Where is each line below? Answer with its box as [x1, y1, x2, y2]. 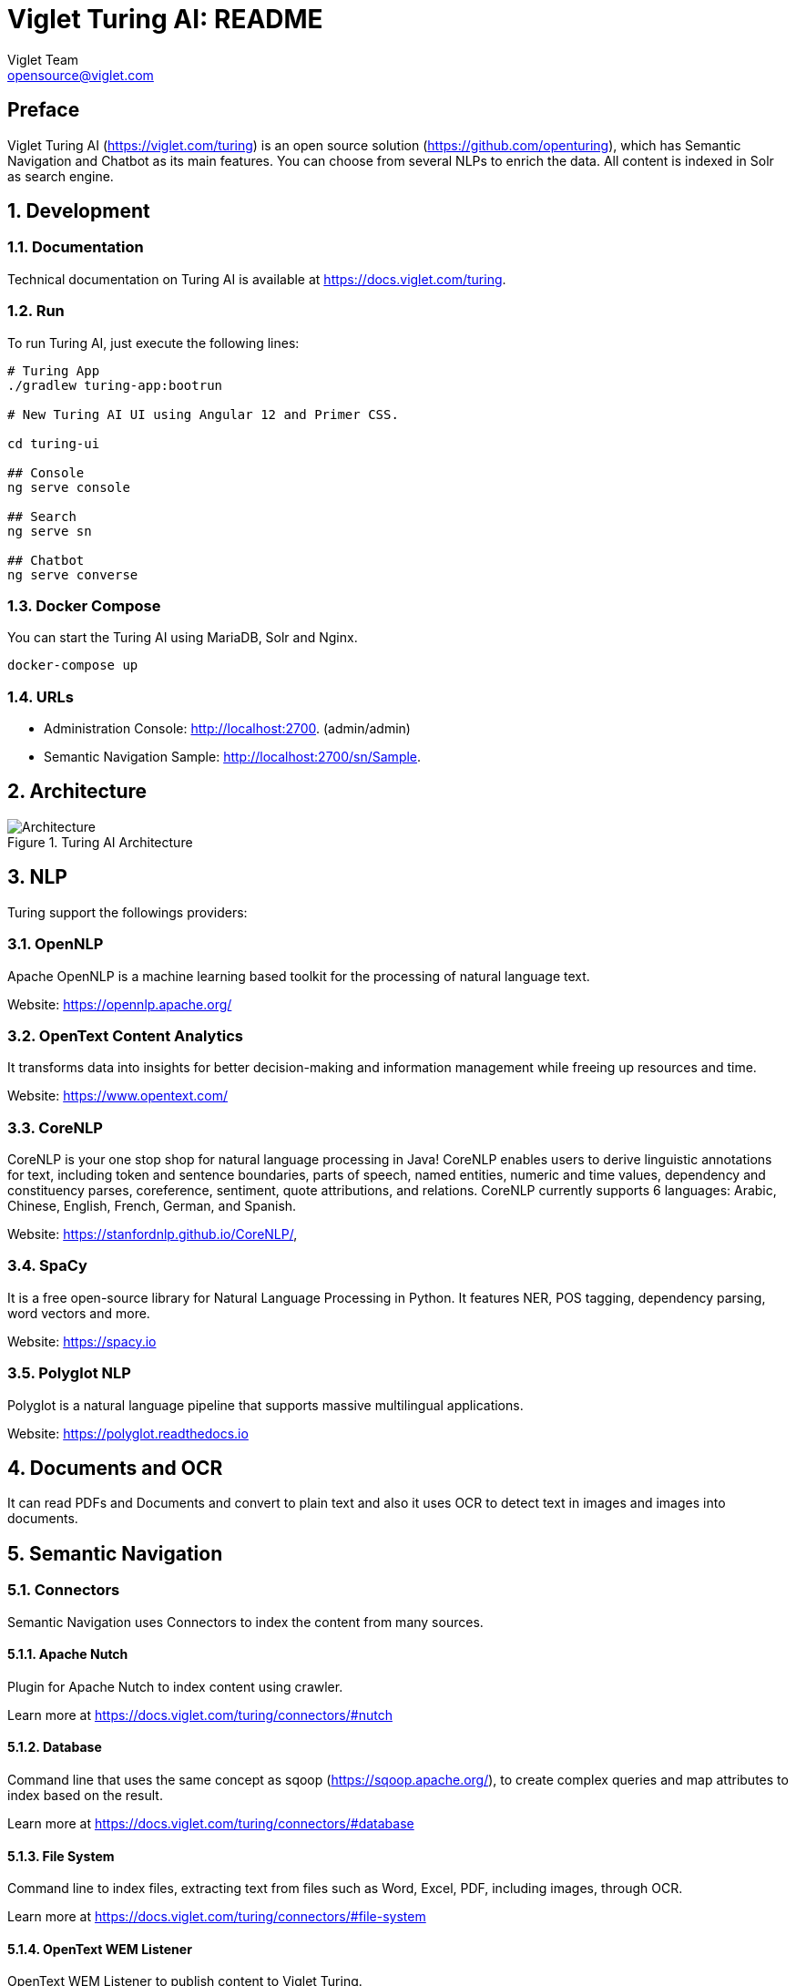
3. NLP [7, 865, 67, 889]
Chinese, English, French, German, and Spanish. [7, 1198, 297, 1213]
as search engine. [7, 168, 114, 184]
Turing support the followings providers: [7, 904, 248, 920]
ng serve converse [7, 567, 138, 582]
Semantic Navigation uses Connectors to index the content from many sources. [7, 1613, 484, 1630]
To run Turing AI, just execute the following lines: [7, 334, 300, 351]
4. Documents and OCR [7, 1456, 223, 1479]
